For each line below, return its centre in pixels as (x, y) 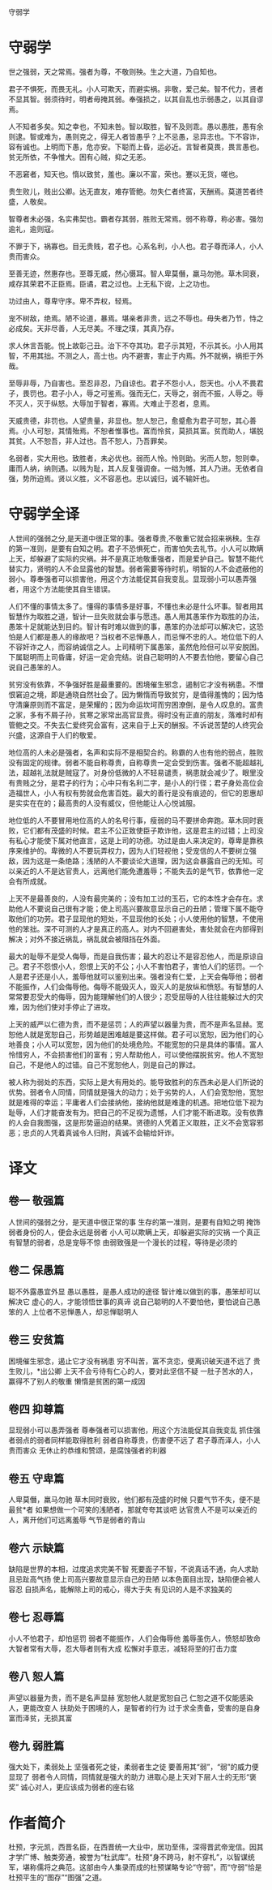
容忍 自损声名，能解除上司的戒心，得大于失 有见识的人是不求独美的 (120, 1589)
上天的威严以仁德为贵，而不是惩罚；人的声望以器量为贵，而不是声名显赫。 (132, 1024)
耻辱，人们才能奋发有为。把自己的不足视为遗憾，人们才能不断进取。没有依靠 (136, 1112)
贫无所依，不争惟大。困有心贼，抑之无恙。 (79, 157)
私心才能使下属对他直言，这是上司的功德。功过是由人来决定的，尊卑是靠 (136, 840)
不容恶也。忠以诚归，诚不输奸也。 (157, 478)
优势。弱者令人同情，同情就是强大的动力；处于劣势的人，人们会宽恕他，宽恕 (136, 1092)
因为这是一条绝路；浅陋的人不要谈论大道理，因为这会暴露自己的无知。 (139, 861)
